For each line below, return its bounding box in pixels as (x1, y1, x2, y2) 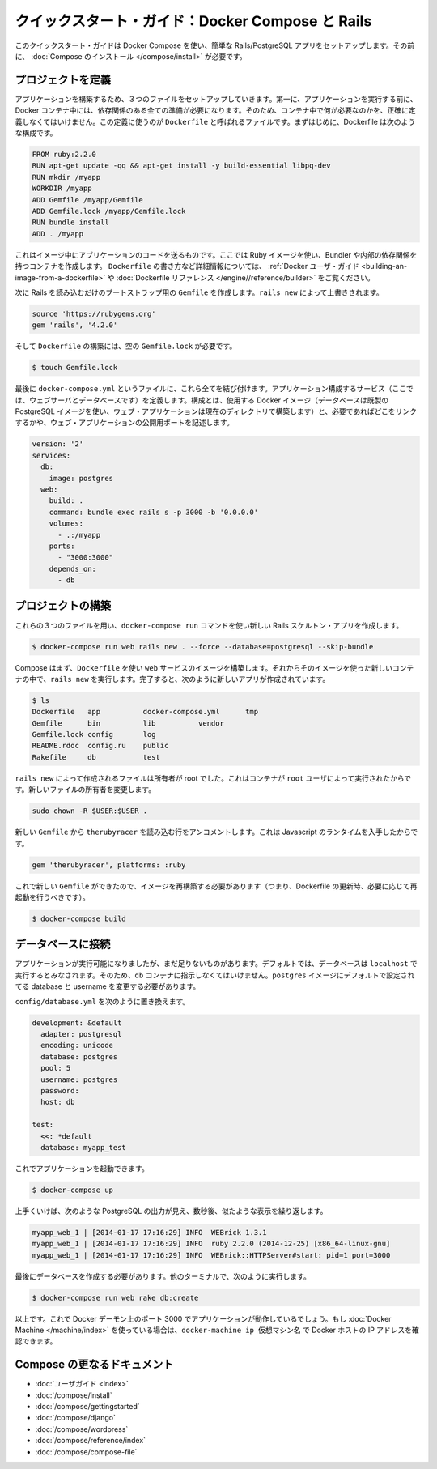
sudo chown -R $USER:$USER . (32, 807, 148, 815)
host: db (40, 1097, 75, 1107)
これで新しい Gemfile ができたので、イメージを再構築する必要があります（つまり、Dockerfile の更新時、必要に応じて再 (15, 881, 418, 891)
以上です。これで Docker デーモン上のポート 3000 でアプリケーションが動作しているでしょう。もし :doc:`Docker (15, 1314, 392, 1323)
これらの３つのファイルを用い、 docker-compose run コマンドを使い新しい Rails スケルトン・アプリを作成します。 (15, 620, 404, 630)
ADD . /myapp (32, 229, 84, 238)
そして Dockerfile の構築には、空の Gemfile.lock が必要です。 (15, 341, 237, 351)
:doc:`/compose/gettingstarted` (35, 1402, 141, 1412)
